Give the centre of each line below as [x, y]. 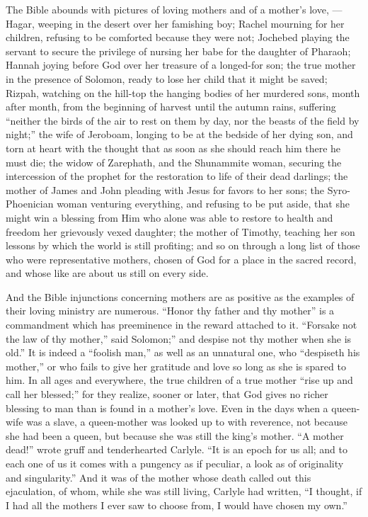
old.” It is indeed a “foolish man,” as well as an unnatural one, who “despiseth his [183, 352]
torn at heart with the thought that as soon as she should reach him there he [173, 148]
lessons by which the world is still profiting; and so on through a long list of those [183, 245]
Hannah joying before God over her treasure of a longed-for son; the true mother [181, 65]
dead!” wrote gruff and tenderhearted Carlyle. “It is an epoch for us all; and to [177, 449]
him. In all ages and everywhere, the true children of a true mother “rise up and [179, 380]
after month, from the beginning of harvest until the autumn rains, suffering [171, 107]
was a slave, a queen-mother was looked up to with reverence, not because [187, 422]
